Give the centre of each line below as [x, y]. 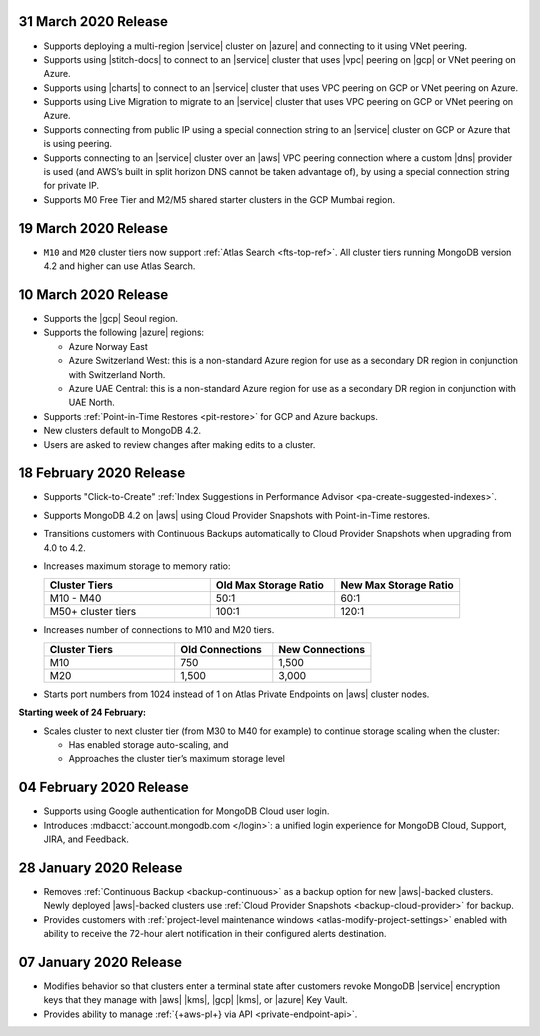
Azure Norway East [108, 346]
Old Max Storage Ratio [270, 585]
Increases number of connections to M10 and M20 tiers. [159, 630]
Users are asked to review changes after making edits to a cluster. [179, 444]
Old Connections [221, 649]
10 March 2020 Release [93, 294]
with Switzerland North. [117, 374]
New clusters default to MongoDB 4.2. [122, 431]
